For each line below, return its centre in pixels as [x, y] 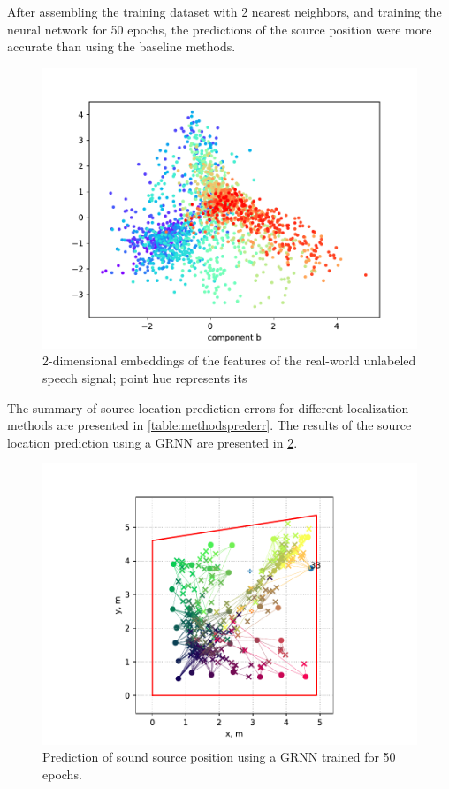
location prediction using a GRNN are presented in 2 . [152, 442]
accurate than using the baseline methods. [122, 46]
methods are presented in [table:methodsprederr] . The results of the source [209, 425]
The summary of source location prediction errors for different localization [208, 407]
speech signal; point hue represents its [145, 378]
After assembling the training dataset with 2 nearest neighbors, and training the [224, 11]
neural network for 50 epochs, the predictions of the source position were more [220, 29]
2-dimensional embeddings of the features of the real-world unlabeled [229, 360]
